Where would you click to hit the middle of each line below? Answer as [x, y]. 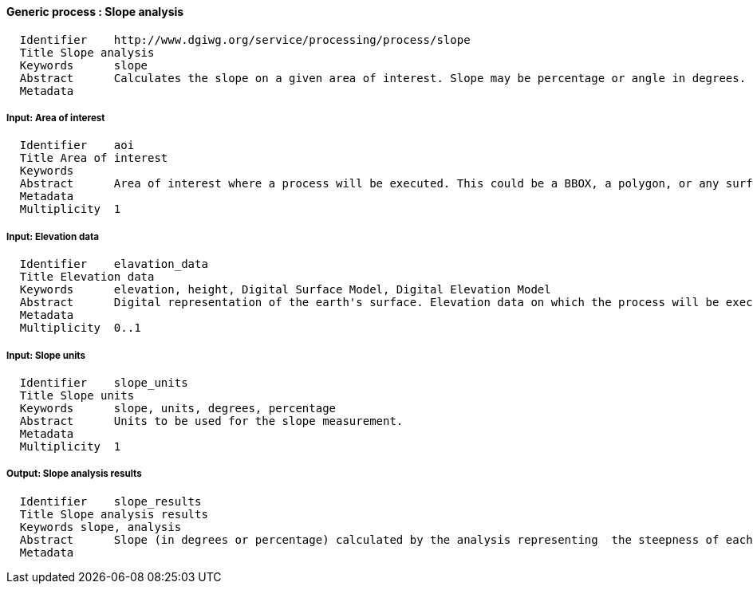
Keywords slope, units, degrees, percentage [178, 408]
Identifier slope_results [110, 501]
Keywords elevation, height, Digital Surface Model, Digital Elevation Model [285, 290]
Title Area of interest [94, 158]
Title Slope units [77, 395]
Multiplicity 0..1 [80, 328]
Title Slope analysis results [114, 514]
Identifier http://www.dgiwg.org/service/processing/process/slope [245, 39]
